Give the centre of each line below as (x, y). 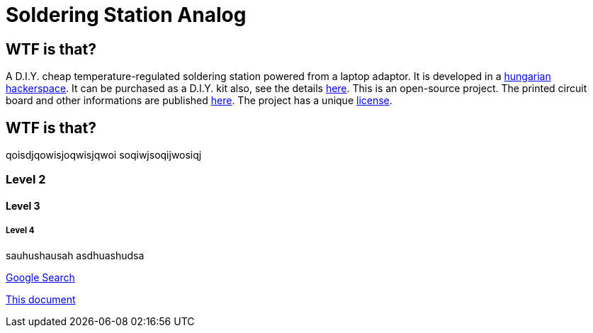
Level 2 (26, 180)
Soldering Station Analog (126, 15)
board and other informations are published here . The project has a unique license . (199, 101)
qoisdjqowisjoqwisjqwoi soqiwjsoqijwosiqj (104, 155)
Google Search (40, 277)
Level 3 (23, 206)
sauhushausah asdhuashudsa (75, 255)
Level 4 (20, 231)
